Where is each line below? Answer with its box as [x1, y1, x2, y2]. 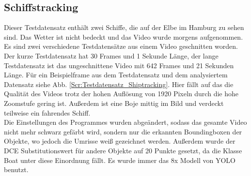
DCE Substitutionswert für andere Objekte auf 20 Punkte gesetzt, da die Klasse [4, 145, 242, 155]
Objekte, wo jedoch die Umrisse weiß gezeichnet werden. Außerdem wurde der [4, 136, 235, 146]
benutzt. [4, 164, 29, 175]
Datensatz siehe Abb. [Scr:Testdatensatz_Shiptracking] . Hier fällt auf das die [4, 79, 234, 89]
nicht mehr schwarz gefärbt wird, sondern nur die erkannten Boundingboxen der [4, 126, 242, 136]
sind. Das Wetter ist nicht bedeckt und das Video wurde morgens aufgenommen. [4, 31, 243, 42]
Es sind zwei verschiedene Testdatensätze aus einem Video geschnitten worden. [4, 41, 238, 51]
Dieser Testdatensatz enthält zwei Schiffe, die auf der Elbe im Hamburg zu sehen [4, 22, 244, 32]
